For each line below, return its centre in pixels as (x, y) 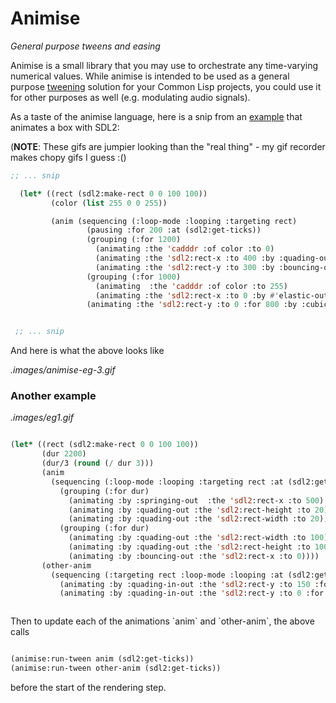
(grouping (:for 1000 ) (134, 277)
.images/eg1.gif (42, 418)
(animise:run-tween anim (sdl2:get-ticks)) (102, 659)
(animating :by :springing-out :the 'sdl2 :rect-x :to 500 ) (196, 500)
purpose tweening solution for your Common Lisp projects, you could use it (166, 86)
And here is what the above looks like (87, 351)
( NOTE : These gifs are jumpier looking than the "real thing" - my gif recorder (168, 146)
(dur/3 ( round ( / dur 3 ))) (98, 463)
